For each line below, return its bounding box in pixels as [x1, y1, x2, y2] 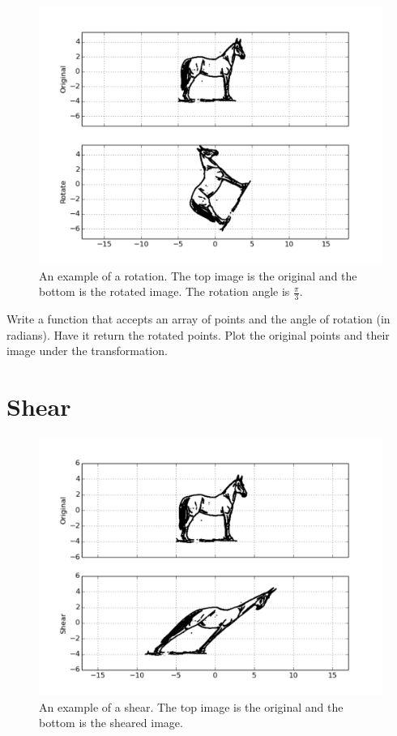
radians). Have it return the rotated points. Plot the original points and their [6, 326, 390, 343]
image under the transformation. [6, 342, 168, 359]
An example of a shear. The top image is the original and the [39, 698, 344, 715]
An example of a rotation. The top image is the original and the [39, 267, 357, 284]
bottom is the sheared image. [39, 714, 183, 731]
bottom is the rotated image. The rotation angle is [39, 283, 290, 300]
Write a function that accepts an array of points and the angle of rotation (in [6, 310, 391, 327]
